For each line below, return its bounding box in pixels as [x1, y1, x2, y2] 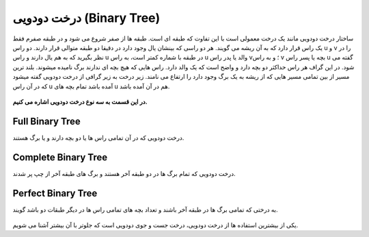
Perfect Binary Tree [12, 187, 98, 199]
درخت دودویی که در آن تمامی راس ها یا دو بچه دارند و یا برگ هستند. [12, 134, 184, 142]
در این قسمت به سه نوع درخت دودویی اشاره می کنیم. [12, 97, 148, 105]
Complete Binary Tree [12, 151, 108, 163]
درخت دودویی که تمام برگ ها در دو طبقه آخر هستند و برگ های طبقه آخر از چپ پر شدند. [12, 169, 236, 177]
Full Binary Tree [12, 115, 81, 127]
